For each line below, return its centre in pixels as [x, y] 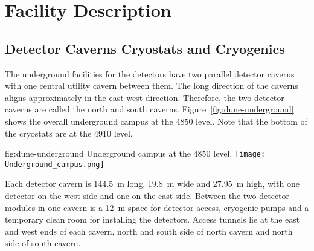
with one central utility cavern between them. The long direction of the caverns [152, 86]
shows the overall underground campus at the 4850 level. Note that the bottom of [156, 121]
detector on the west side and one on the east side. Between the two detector [147, 196]
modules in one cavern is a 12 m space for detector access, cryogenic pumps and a [157, 207]
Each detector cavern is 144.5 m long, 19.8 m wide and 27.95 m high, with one [152, 184]
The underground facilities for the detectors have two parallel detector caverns [150, 73]
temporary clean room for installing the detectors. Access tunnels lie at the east [152, 219]
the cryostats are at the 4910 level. [69, 133]
